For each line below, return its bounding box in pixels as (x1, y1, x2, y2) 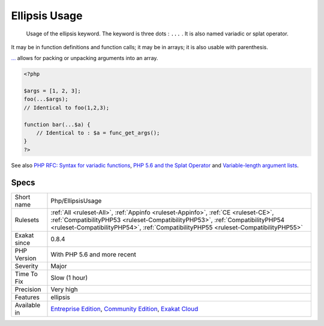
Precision (14, 285, 41, 294)
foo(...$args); (23, 96, 68, 103)
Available (14, 301, 41, 309)
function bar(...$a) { (23, 121, 91, 128)
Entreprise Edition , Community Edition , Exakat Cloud (50, 304, 199, 313)
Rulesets (14, 216, 39, 224)
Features (14, 293, 40, 301)
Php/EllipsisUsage (50, 196, 102, 205)
